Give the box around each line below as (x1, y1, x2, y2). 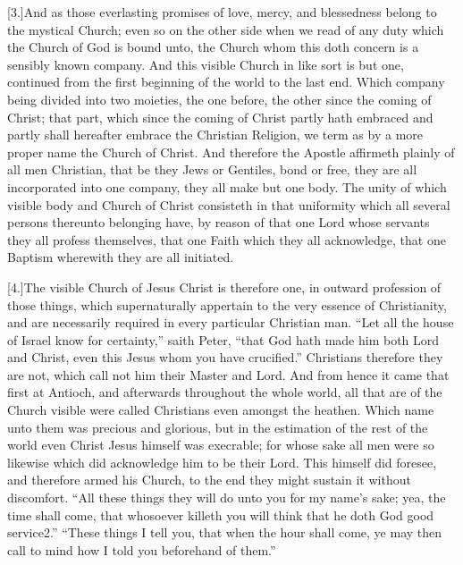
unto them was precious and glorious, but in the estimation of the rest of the (7, 417, 428, 436)
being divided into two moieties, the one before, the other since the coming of (7, 89, 432, 108)
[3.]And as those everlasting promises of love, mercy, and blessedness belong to (7, 3, 437, 21)
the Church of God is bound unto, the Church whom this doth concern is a (7, 38, 419, 56)
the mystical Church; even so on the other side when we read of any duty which (7, 20, 444, 38)
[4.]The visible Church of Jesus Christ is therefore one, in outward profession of (7, 277, 442, 296)
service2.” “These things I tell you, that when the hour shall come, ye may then (7, 523, 442, 542)
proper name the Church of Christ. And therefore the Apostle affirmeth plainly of (7, 142, 455, 161)
